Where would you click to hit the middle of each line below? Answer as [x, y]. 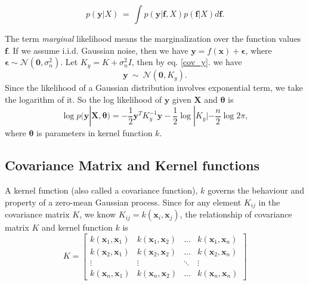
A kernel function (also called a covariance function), [101, 190]
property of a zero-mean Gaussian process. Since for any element [123, 202]
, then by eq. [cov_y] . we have [187, 62]
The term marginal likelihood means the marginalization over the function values [153, 38]
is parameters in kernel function [95, 133]
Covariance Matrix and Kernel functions [132, 165]
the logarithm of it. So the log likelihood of [83, 99]
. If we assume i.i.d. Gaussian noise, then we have [98, 50]
